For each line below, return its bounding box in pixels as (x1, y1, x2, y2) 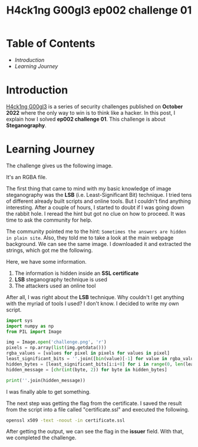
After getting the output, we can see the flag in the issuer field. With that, (6, 428, 184, 435)
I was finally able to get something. (6, 388, 91, 395)
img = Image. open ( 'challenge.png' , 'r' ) (6, 339, 107, 345)
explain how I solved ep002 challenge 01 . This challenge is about (6, 115, 166, 122)
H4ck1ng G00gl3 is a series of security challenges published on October (6, 103, 183, 110)
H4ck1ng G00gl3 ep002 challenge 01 (6, 4, 192, 17)
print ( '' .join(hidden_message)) (6, 377, 85, 383)
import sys (6, 318, 33, 323)
